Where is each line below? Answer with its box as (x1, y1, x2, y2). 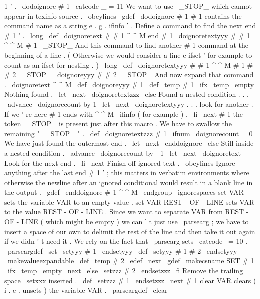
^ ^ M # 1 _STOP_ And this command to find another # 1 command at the (4, 40, 248, 50)
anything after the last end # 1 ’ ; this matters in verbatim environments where (4, 167, 249, 178)
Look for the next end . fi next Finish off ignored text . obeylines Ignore (4, 157, 235, 168)
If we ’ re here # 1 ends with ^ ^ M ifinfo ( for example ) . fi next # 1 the (4, 108, 243, 119)
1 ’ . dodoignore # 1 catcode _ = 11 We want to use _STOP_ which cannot (4, 1, 252, 11)
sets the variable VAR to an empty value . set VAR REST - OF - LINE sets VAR (4, 196, 255, 207)
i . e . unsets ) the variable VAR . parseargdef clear (4, 285, 168, 295)
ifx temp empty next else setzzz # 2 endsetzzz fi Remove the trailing (7, 265, 243, 276)
